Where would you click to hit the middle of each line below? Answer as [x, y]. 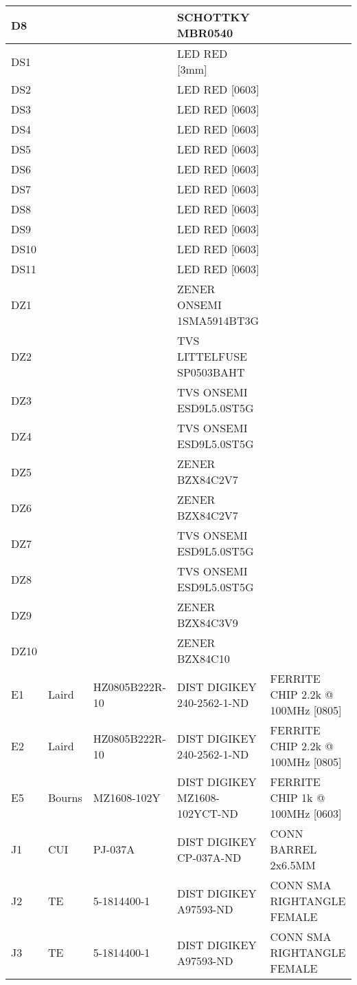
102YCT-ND [207, 813]
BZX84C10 [203, 658]
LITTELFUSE [212, 356]
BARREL [293, 849]
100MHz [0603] [306, 813]
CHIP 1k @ [298, 797]
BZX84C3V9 [207, 623]
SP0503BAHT [211, 372]
